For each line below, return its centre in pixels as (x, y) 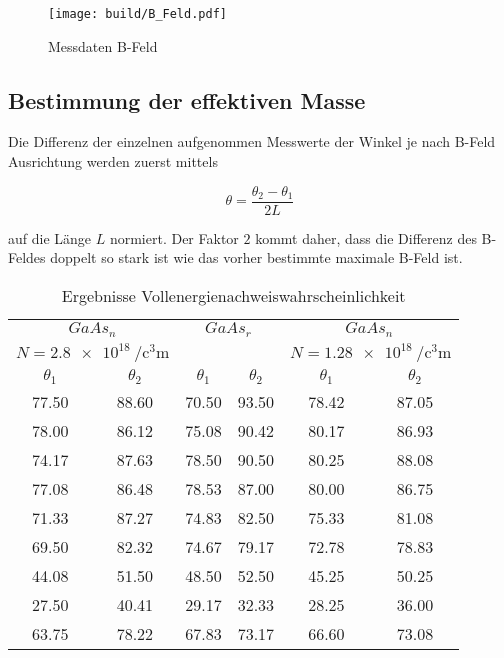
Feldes (27, 257)
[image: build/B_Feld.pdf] (137, 14)
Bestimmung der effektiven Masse (187, 99)
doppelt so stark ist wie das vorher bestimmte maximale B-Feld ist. (256, 257)
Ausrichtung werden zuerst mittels (113, 161)
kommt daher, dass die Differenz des (366, 237)
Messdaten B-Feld (103, 45)
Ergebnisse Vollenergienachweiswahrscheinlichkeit (233, 295)
